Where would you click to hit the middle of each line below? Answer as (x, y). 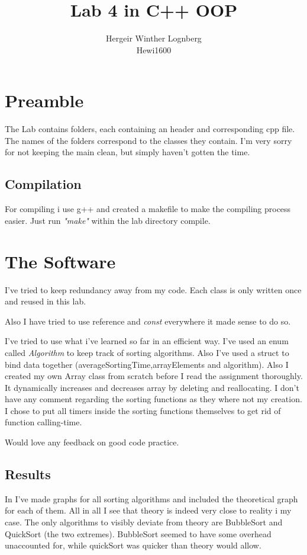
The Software (60, 261)
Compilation (43, 184)
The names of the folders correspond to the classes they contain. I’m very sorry (148, 140)
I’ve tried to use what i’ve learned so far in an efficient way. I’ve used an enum (147, 341)
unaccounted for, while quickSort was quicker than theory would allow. (133, 545)
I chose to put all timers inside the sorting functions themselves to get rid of (143, 410)
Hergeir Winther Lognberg (154, 38)
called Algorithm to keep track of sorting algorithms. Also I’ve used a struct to (147, 352)
